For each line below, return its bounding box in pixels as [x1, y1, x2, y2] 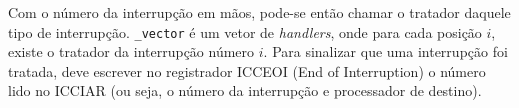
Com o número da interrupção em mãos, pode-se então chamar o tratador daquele [8, 2, 511, 22]
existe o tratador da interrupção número [8, 41, 255, 62]
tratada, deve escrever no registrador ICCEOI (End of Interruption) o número [8, 60, 486, 81]
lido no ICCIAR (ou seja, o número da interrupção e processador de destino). [8, 80, 482, 101]
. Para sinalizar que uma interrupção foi [263, 41, 508, 62]
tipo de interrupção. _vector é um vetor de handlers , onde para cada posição [8, 21, 482, 42]
